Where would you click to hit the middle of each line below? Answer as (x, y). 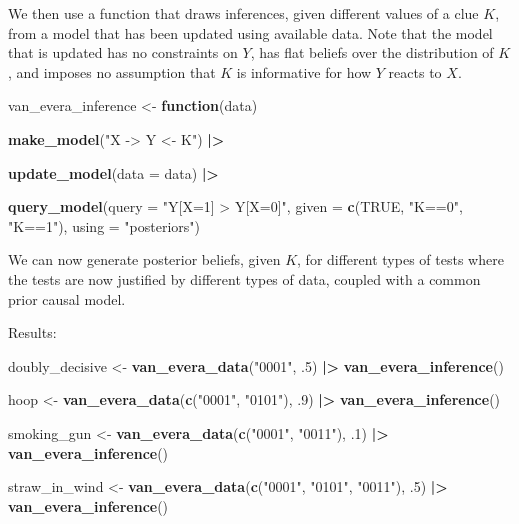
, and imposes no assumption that (112, 71)
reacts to (415, 71)
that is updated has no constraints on (123, 52)
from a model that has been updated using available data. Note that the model (250, 32)
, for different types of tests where (400, 259)
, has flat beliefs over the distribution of (372, 52)
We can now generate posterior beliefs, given (144, 259)
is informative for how (304, 71)
